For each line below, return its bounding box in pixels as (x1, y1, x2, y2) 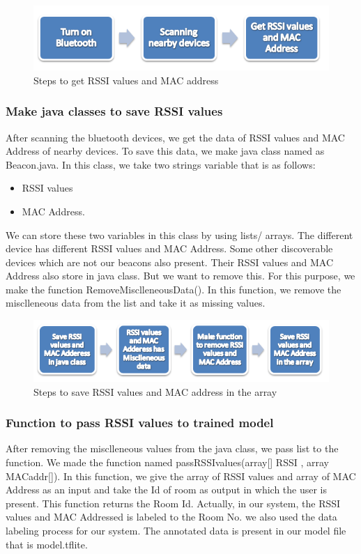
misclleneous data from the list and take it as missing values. (6, 295, 266, 310)
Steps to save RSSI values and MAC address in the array (33, 384, 277, 399)
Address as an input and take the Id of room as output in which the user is (6, 482, 328, 497)
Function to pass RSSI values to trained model (6, 414, 274, 431)
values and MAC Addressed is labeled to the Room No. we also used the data (6, 509, 337, 524)
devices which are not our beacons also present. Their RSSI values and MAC (6, 254, 334, 269)
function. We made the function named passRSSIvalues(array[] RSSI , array (6, 455, 329, 470)
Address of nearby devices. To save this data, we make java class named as (6, 144, 325, 158)
